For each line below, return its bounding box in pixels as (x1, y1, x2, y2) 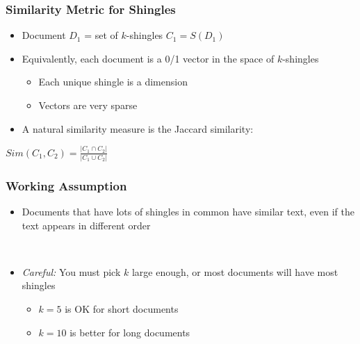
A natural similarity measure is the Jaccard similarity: (22, 121, 254, 136)
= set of (84, 28, 118, 42)
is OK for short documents (65, 302, 179, 316)
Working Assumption (6, 177, 127, 194)
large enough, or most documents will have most (131, 264, 338, 279)
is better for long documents (69, 325, 190, 339)
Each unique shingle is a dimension (38, 74, 188, 89)
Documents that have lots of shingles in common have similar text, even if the (22, 204, 354, 219)
